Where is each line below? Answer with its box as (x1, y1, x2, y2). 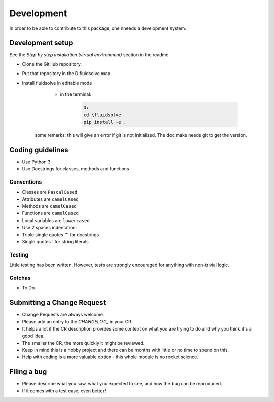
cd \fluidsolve (83, 112, 121, 118)
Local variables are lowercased (22, 217, 90, 223)
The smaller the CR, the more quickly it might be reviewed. (22, 340, 145, 346)
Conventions (9, 178, 42, 185)
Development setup (9, 39, 73, 47)
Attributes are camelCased (22, 196, 79, 202)
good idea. (22, 333, 45, 339)
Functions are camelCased (22, 210, 79, 216)
